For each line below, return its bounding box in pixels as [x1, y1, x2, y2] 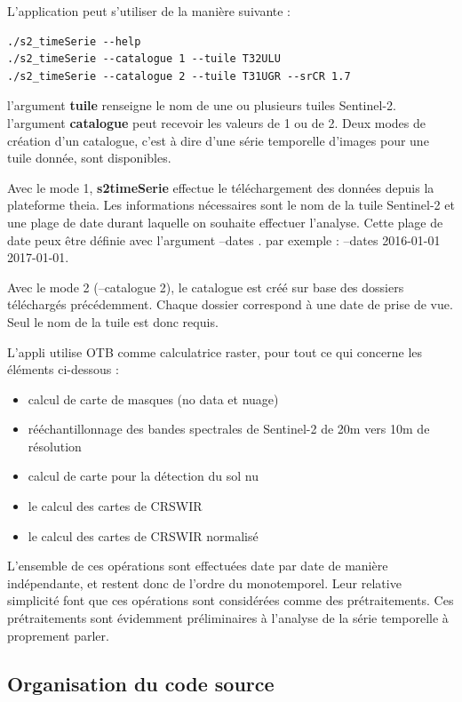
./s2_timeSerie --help [7, 35, 141, 48]
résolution [28, 436, 82, 455]
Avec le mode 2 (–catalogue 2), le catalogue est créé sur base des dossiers [7, 277, 404, 296]
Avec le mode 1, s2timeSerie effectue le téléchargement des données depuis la [7, 178, 434, 196]
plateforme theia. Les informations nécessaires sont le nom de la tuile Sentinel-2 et [7, 195, 455, 214]
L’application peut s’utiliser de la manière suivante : [7, 2, 291, 20]
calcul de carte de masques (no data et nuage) [28, 389, 279, 408]
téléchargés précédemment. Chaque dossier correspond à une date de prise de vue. [7, 295, 453, 314]
